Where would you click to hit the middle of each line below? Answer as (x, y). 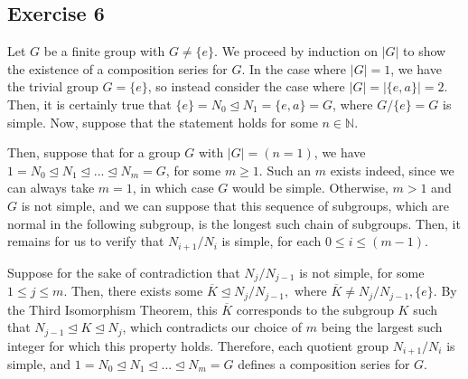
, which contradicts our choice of (212, 327)
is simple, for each (271, 241)
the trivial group (53, 86)
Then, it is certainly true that (89, 104)
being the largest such (382, 327)
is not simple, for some (362, 272)
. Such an (285, 170)
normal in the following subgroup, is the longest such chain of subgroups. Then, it (234, 223)
